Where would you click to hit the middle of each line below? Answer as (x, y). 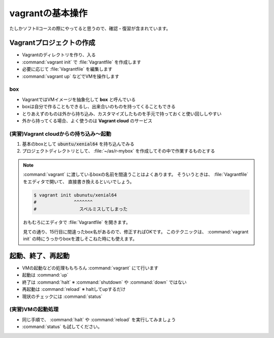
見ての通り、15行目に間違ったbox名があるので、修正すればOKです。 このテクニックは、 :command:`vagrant (136, 231)
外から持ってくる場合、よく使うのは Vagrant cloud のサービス (87, 121)
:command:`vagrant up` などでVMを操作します (71, 76)
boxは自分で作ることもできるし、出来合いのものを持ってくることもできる (99, 107)
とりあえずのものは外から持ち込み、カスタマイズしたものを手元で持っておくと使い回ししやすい (122, 114)
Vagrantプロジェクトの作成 (53, 43)
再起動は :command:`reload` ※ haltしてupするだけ (74, 289)
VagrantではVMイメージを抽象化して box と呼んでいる (79, 99)
